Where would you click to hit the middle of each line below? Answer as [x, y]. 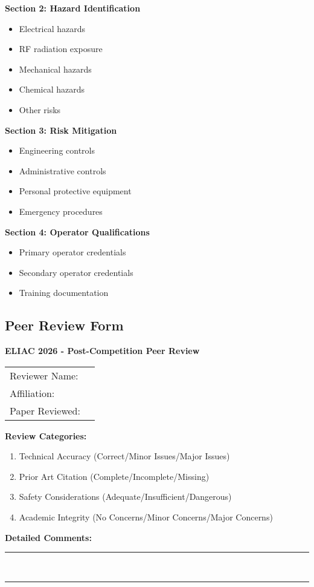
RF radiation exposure [61, 49]
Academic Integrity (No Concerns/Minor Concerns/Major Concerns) [146, 517]
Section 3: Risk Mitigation [61, 130]
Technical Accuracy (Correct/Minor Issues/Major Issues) [124, 456]
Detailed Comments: [48, 537]
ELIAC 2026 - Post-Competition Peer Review [102, 351]
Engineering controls [57, 150]
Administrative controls [62, 170]
